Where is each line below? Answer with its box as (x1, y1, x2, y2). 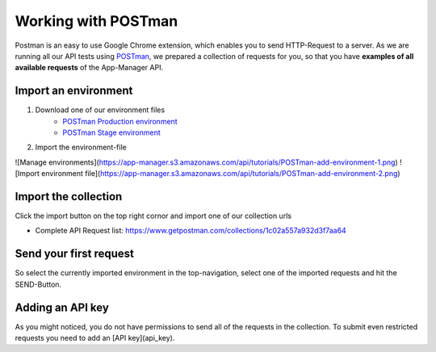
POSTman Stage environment (62, 128, 161, 137)
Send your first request (15, 247, 135, 261)
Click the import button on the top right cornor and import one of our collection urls (15, 211, 292, 221)
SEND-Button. (15, 279, 62, 289)
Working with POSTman (15, 12, 178, 30)
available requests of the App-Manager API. (15, 63, 164, 73)
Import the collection (15, 190, 123, 203)
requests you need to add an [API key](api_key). (15, 333, 175, 343)
